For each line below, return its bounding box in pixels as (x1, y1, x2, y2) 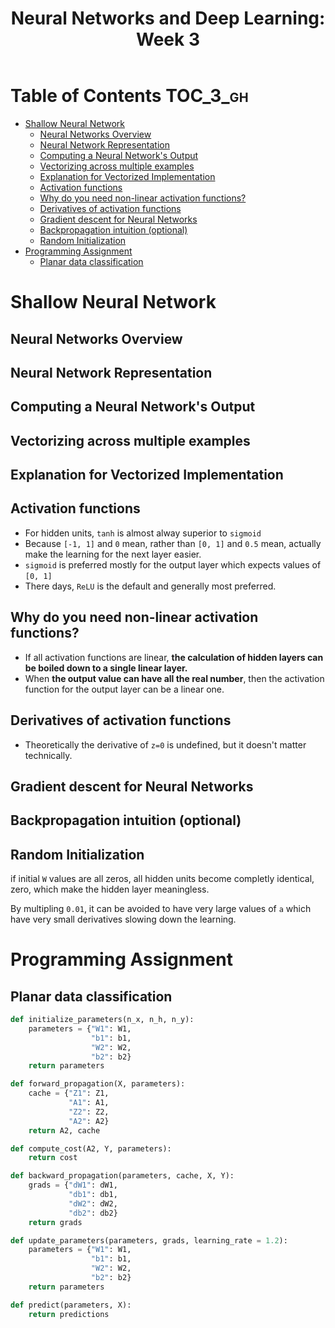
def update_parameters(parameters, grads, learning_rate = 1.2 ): (10, 1235, 288, 1246)
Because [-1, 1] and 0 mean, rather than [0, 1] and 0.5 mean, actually (24, 537, 322, 549)
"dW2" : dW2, (68, 1198, 118, 1209)
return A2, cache (28, 1125, 101, 1136)
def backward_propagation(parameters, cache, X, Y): (10, 1171, 235, 1181)
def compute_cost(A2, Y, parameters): (10, 1143, 172, 1154)
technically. (24, 749, 73, 761)
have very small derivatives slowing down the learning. (10, 913, 237, 926)
